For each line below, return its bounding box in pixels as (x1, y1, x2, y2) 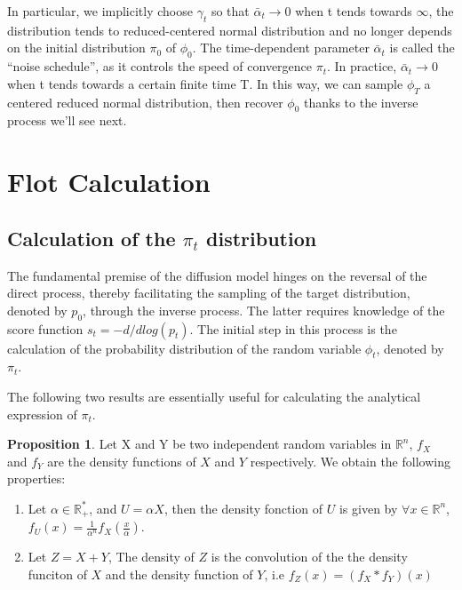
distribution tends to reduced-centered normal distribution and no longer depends (7, 20, 452, 39)
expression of (7, 404, 77, 423)
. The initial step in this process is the (189, 319, 397, 338)
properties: (7, 469, 66, 488)
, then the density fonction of (163, 498, 323, 517)
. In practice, (327, 57, 397, 76)
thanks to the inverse (304, 92, 418, 111)
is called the (389, 38, 455, 57)
